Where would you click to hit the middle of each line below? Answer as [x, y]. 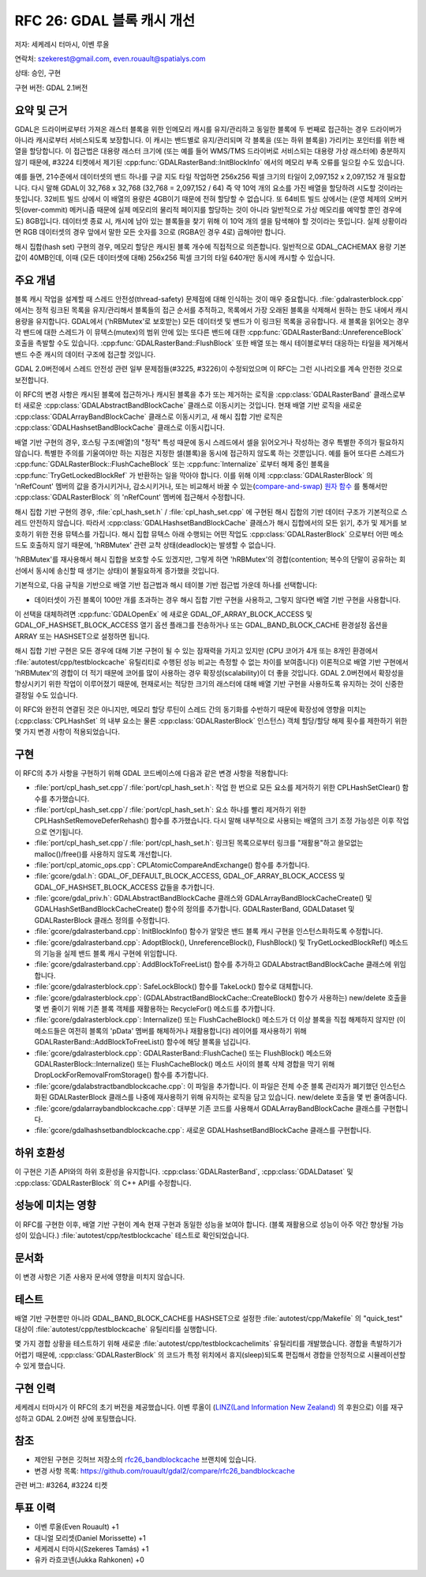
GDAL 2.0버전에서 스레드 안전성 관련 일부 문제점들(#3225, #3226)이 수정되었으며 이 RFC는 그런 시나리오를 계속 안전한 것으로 [209, 369]
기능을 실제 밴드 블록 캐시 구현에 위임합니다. [110, 954]
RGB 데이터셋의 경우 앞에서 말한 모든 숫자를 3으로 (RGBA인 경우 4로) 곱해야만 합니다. [154, 232]
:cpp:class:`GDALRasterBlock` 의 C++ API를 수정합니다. [103, 1183]
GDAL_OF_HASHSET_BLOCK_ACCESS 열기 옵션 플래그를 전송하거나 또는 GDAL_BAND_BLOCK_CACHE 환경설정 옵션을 [201, 625]
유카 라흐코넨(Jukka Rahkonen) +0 [90, 1560]
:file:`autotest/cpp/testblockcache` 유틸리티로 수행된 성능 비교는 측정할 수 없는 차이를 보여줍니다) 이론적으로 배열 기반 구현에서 [212, 662]
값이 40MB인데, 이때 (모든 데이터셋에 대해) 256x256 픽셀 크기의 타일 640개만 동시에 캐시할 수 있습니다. [175, 258]
